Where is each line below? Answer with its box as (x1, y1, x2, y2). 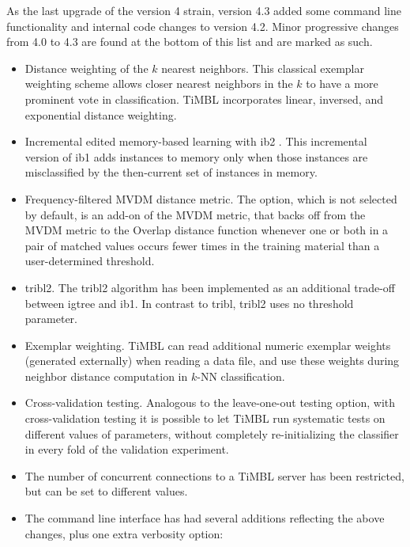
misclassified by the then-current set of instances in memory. (24, 164, 318, 180)
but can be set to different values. (24, 483, 188, 500)
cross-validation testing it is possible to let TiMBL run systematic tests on (24, 410, 386, 427)
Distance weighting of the (24, 59, 149, 76)
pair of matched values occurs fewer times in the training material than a (24, 237, 380, 253)
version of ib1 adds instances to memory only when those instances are (24, 148, 368, 165)
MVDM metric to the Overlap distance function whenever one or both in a (24, 222, 389, 238)
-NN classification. (197, 367, 285, 384)
